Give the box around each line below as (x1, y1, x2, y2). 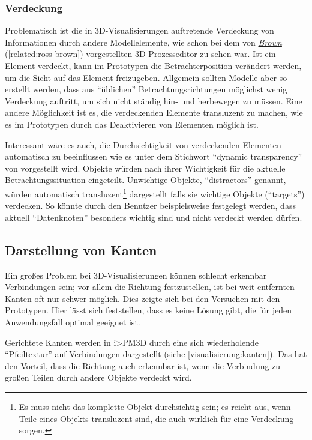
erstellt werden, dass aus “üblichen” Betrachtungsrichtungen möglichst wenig (5, 83, 287, 95)
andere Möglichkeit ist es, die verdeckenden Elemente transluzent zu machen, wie (5, 106, 303, 119)
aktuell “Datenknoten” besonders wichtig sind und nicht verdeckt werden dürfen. (5, 211, 302, 223)
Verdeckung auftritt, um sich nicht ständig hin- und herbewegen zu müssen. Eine (5, 94, 302, 107)
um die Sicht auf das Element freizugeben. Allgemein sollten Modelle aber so (5, 71, 287, 83)
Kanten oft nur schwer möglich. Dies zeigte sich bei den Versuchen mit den (5, 292, 280, 304)
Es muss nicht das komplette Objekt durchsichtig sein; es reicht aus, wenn (19, 400, 291, 412)
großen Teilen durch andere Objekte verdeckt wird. (5, 371, 192, 384)
